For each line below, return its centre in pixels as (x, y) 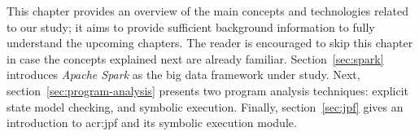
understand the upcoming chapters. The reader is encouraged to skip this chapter (210, 43)
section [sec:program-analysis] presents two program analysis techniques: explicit (207, 90)
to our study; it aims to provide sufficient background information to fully (191, 26)
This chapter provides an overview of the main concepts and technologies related (207, 11)
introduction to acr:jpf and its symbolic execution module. (152, 123)
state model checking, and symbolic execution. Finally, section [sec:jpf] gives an (205, 106)
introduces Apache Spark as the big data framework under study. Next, (183, 75)
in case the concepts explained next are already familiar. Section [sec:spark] (195, 58)
